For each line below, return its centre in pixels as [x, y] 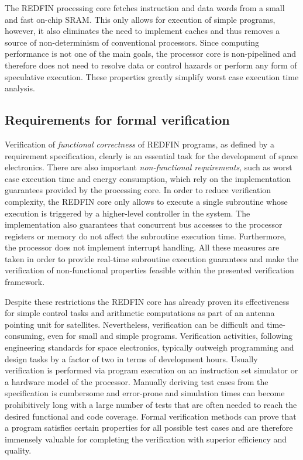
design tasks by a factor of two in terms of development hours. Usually [131, 358]
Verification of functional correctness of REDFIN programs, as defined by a [140, 144]
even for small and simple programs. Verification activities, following [170, 336]
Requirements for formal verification [117, 120]
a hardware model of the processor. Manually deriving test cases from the [137, 381]
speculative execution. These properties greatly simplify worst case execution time [152, 76]
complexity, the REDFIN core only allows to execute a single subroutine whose [146, 201]
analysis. [20, 88]
